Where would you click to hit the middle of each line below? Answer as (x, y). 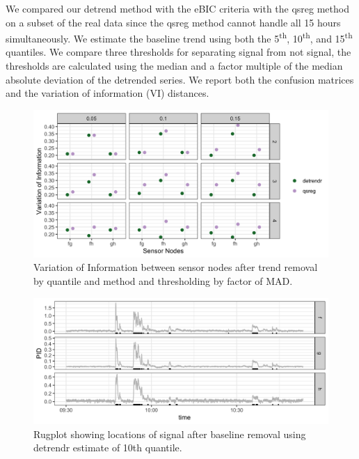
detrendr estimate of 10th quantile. (108, 448)
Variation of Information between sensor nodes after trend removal (176, 267)
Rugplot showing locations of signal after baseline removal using (170, 434)
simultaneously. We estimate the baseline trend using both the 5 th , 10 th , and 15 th (179, 37)
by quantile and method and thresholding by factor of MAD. (163, 281)
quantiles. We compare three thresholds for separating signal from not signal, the (178, 52)
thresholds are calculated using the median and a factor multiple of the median (174, 66)
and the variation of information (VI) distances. (107, 93)
